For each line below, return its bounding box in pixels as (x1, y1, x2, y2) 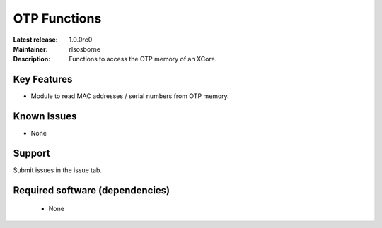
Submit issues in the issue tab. (13, 166, 103, 174)
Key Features (13, 73, 73, 85)
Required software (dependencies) (13, 184, 170, 196)
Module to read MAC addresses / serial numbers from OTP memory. (30, 92, 229, 100)
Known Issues (13, 110, 77, 123)
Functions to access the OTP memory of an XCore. (69, 55, 217, 64)
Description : (13, 55, 51, 64)
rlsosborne (69, 44, 100, 53)
